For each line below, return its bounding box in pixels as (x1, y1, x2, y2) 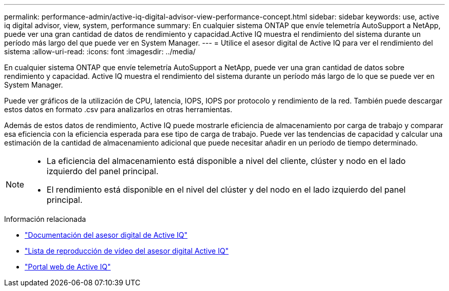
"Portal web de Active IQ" (25, 262, 111, 271)
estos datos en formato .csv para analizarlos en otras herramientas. (4, 105, 232, 114)
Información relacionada (4, 215, 86, 223)
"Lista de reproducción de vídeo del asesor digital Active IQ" (25, 246, 229, 255)
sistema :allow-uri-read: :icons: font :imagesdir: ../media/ (4, 47, 196, 56)
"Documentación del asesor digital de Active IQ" (25, 231, 188, 239)
